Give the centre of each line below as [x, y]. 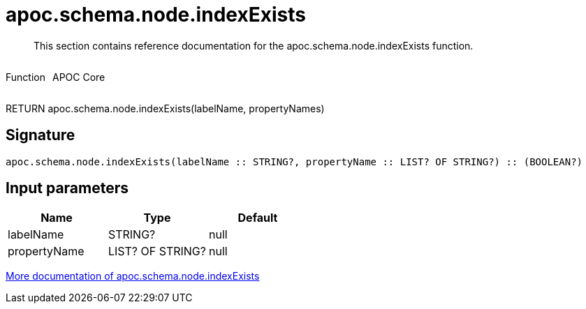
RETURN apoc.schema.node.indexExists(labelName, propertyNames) [165, 108]
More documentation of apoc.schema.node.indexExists [133, 276]
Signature [41, 135]
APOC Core [79, 77]
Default [258, 218]
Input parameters [67, 188]
